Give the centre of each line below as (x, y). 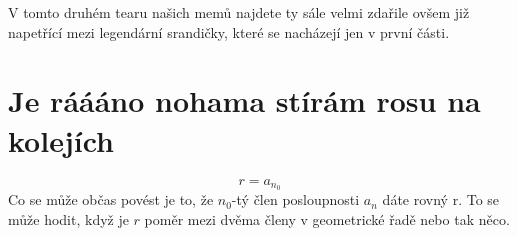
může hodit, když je (68, 218)
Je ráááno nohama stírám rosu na (244, 100)
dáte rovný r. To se (441, 199)
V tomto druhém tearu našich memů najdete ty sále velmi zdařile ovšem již (239, 12)
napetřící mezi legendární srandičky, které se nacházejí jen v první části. (229, 31)
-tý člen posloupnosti (295, 199)
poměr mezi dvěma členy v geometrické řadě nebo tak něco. (327, 218)
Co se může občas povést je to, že (111, 199)
